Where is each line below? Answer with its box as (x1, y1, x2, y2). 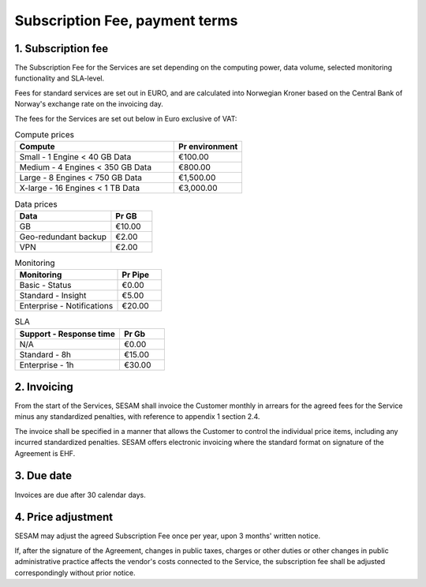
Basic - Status (19, 280, 72, 291)
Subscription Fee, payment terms (14, 12, 238, 29)
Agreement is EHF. (14, 448, 76, 458)
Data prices (14, 198, 58, 209)
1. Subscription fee (14, 42, 109, 55)
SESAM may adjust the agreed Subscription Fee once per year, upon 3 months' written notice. (14, 531, 321, 540)
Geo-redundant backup (19, 231, 106, 242)
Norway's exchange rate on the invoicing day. (14, 99, 163, 109)
